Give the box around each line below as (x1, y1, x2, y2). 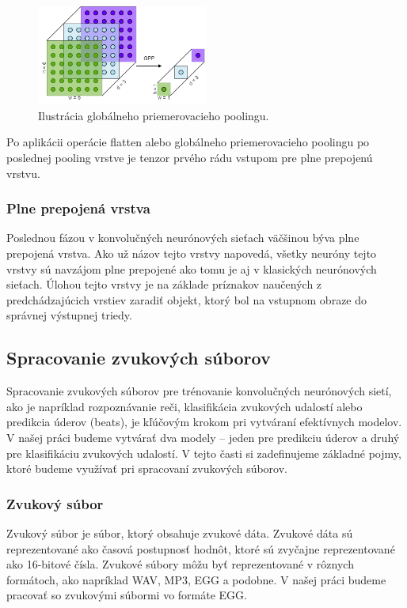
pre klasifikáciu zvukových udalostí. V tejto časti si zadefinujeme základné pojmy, (6, 444, 401, 461)
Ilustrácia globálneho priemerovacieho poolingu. (38, 107, 269, 123)
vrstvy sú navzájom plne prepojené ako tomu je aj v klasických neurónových (6, 260, 377, 277)
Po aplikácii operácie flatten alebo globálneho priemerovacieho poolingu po (6, 134, 370, 150)
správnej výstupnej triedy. (6, 307, 132, 323)
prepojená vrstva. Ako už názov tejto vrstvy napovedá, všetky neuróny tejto (6, 245, 377, 262)
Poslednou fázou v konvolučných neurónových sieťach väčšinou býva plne (6, 229, 359, 246)
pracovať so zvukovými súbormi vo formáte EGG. (6, 587, 247, 603)
